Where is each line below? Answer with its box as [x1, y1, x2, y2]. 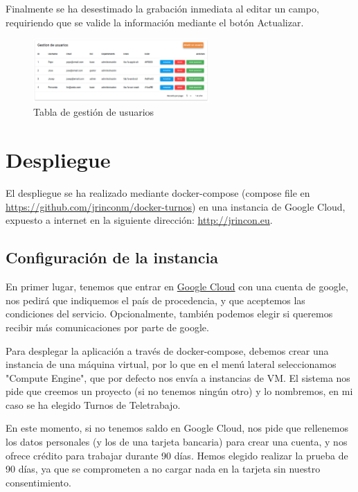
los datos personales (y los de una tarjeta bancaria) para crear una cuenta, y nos [6, 434, 348, 449]
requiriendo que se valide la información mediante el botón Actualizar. [6, 15, 304, 29]
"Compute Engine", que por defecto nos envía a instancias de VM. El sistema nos [6, 370, 350, 385]
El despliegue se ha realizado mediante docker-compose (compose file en [6, 186, 310, 200]
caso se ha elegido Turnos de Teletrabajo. [6, 397, 181, 412]
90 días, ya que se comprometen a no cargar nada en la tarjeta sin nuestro [6, 462, 321, 476]
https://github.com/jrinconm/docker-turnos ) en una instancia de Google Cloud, [6, 199, 346, 213]
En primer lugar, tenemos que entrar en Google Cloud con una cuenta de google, [6, 279, 348, 294]
